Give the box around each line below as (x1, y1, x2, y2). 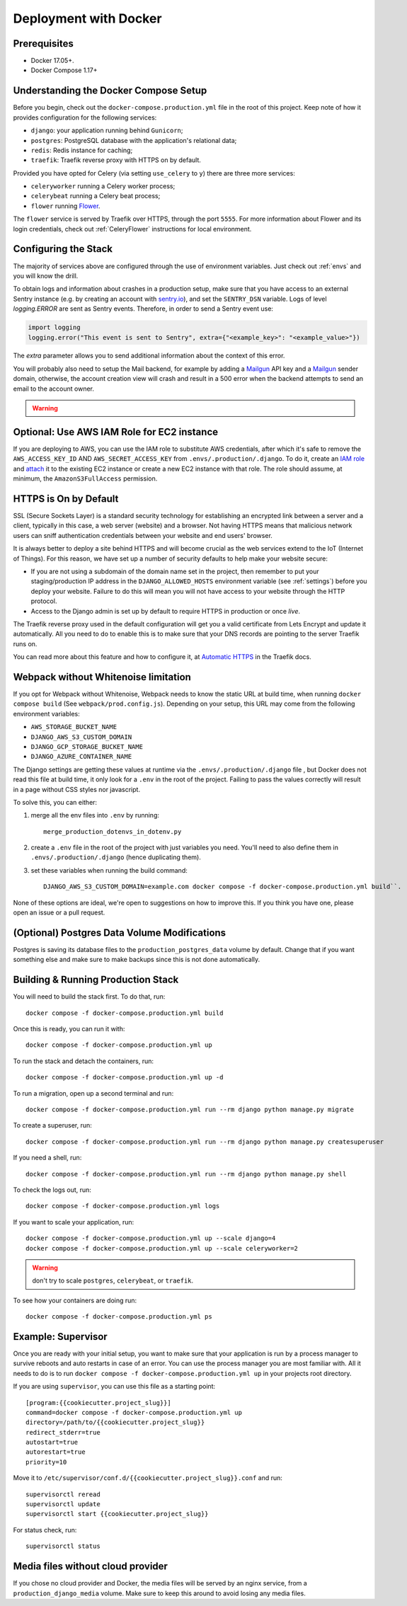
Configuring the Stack (13, 243, 113, 255)
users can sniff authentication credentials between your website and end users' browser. (13, 531, 273, 539)
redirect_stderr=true (25, 1428, 101, 1436)
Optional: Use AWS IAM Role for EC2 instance (13, 425, 219, 438)
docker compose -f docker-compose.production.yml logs (25, 1202, 220, 1210)
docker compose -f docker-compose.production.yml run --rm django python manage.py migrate (25, 1105, 354, 1113)
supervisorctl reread (25, 1490, 101, 1498)
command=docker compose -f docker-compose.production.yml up (25, 1409, 242, 1416)
